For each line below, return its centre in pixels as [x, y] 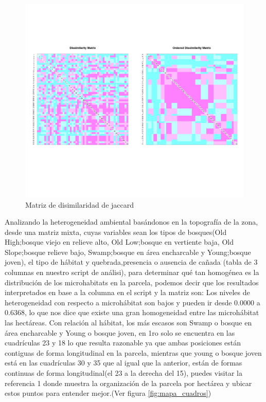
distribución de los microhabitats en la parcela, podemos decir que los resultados [132, 282]
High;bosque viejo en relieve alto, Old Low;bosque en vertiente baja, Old [119, 242]
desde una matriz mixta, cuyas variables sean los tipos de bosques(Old [116, 232]
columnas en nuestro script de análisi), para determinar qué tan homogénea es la [132, 272]
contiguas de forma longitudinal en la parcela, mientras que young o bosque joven [133, 352]
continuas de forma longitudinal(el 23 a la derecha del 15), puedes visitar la [123, 373]
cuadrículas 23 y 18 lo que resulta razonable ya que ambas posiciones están [123, 343]
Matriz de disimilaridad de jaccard [79, 204]
